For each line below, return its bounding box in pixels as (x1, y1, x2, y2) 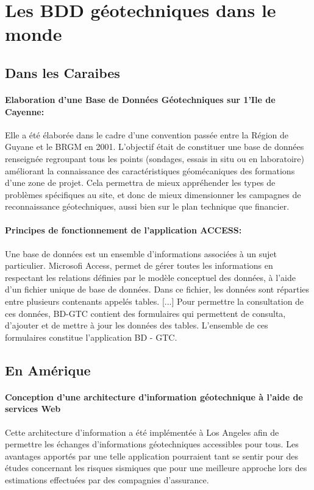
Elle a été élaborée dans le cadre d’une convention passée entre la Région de (5, 128, 289, 141)
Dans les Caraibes (5, 63, 120, 82)
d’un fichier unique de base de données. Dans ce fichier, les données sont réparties (5, 283, 310, 296)
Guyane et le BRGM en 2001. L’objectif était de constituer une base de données (5, 140, 304, 153)
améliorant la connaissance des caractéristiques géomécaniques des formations (5, 164, 295, 177)
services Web (5, 402, 61, 415)
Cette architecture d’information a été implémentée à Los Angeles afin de (5, 425, 279, 438)
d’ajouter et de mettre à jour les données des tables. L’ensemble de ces (5, 319, 268, 332)
